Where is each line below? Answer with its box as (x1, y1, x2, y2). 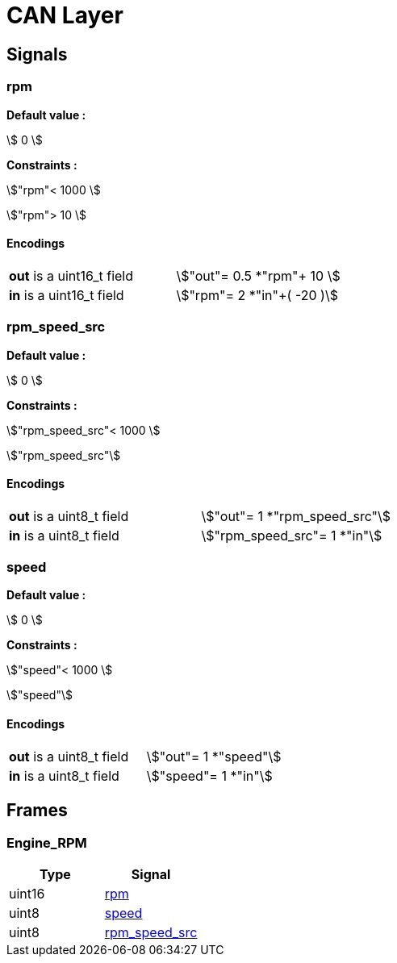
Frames (6, 800, 68, 821)
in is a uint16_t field (9, 286, 124, 303)
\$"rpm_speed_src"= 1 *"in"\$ (201, 527, 382, 544)
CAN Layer (6, 2, 123, 29)
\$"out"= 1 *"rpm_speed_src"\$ (201, 507, 391, 524)
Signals (6, 44, 68, 65)
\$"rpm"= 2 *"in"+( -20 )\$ (176, 286, 338, 303)
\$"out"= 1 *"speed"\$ (146, 748, 282, 765)
